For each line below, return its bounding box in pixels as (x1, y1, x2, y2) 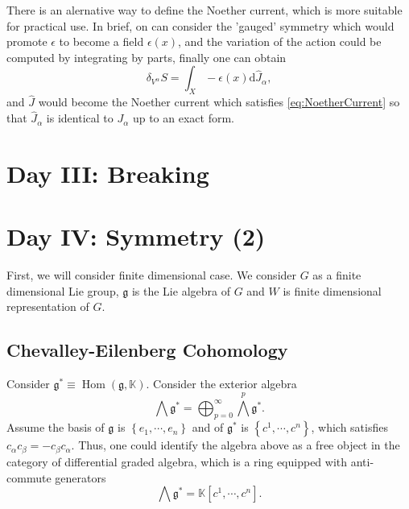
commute (6, 469, 52, 486)
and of (192, 419, 224, 436)
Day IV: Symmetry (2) (6, 220, 266, 253)
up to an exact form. (132, 110, 234, 126)
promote (6, 33, 48, 50)
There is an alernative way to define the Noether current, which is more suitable (6, 2, 403, 18)
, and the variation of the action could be (178, 33, 382, 50)
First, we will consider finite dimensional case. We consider (6, 267, 297, 283)
